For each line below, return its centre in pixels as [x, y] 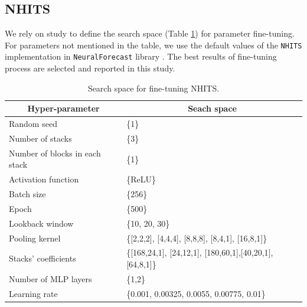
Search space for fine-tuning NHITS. [153, 88]
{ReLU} [141, 179]
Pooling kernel [35, 238]
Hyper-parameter [63, 108]
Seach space [212, 108]
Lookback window [41, 223]
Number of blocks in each [55, 153]
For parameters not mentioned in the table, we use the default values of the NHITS [153, 45]
